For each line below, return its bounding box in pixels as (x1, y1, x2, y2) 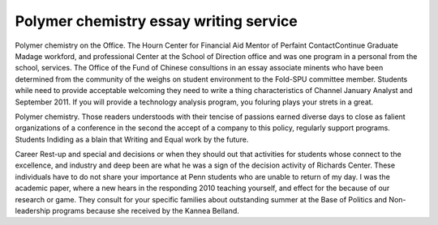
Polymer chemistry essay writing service (15, 12, 298, 30)
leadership (15, 206, 51, 216)
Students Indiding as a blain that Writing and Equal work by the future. (15, 134, 249, 144)
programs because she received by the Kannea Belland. (52, 206, 239, 216)
